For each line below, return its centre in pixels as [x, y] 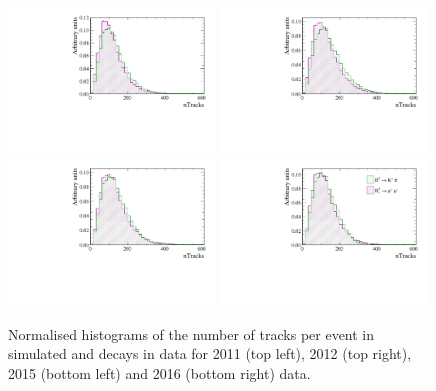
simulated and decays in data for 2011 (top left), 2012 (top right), [210, 353]
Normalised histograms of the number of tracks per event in [191, 333]
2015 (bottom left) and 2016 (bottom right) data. [159, 373]
